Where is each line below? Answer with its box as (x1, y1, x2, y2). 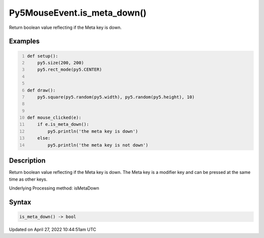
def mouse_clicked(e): (27, 115, 82, 120)
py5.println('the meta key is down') (47, 128, 138, 134)
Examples (9, 37, 40, 46)
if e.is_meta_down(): (37, 121, 89, 127)
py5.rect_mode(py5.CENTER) (37, 67, 102, 72)
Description (9, 157, 46, 165)
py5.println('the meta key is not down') (47, 142, 149, 148)
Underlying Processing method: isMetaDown (9, 185, 100, 191)
